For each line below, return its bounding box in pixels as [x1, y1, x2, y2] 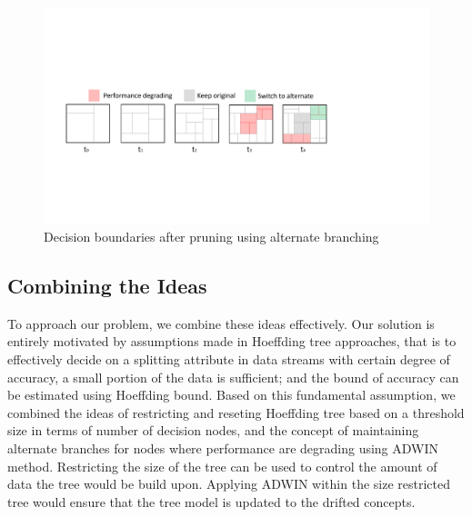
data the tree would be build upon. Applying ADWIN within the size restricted [7, 474, 451, 493]
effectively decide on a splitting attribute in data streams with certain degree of [7, 350, 450, 369]
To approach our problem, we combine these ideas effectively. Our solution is [7, 313, 435, 333]
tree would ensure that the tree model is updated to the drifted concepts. [7, 492, 416, 511]
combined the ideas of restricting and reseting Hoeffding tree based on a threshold [7, 403, 465, 422]
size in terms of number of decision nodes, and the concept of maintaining [7, 421, 419, 440]
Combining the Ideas [7, 272, 207, 300]
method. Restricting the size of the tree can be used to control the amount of [7, 456, 437, 475]
